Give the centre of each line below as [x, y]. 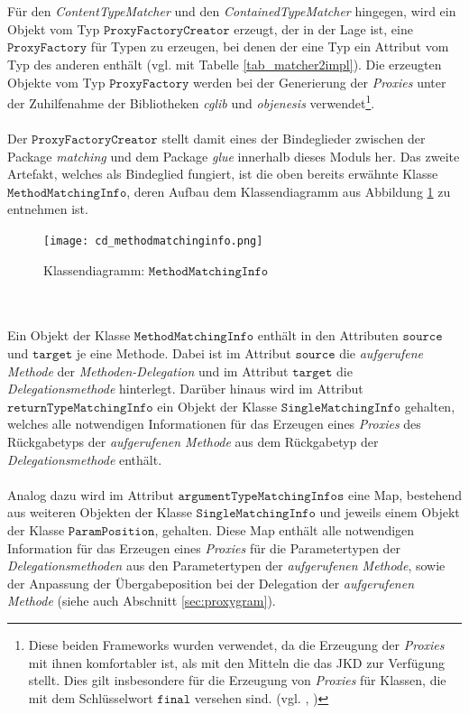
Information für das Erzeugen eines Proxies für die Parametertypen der [204, 547]
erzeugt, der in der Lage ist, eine [323, 28]
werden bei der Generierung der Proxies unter [320, 82]
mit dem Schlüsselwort [91, 697]
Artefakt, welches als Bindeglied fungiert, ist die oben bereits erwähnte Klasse [223, 174]
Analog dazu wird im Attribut [91, 494]
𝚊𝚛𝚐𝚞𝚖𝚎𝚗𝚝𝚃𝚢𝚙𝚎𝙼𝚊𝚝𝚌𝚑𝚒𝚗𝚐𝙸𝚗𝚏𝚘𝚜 [261, 496]
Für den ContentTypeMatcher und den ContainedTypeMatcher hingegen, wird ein [232, 11]
